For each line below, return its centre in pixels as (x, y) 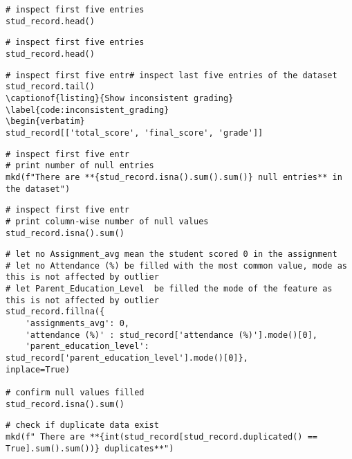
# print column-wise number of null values (107, 221)
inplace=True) (38, 369)
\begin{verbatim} (45, 121)
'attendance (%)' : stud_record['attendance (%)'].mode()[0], (172, 335)
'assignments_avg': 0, (77, 324)
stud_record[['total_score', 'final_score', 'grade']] (135, 133)
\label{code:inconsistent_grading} (87, 110)
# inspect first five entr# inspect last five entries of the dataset (172, 75)
